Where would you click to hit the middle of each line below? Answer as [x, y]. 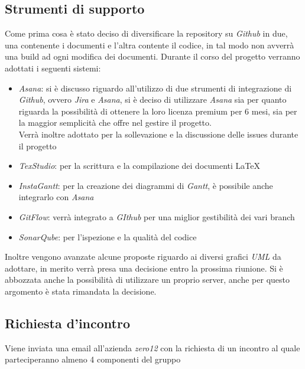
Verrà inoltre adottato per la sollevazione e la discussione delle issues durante [158, 134]
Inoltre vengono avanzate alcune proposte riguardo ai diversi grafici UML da [143, 257]
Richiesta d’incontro [67, 323]
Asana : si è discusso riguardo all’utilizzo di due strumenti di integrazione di [155, 88]
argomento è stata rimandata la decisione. [81, 291]
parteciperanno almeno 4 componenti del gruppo [93, 359]
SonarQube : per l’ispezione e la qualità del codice [108, 236]
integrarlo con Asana [56, 197]
